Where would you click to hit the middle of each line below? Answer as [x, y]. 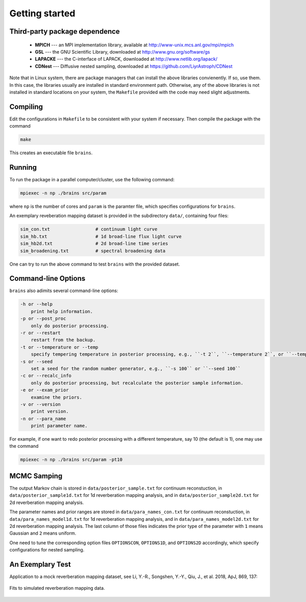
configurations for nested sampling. [47, 550]
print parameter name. [59, 426]
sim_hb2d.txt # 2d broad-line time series [94, 244]
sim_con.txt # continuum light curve [89, 229]
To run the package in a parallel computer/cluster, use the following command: [92, 180]
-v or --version [41, 404]
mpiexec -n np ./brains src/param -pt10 [71, 460]
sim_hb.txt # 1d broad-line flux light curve [101, 236]
